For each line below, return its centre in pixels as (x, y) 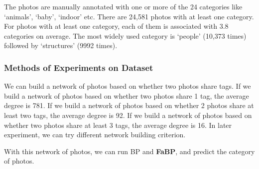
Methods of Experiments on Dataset (79, 67)
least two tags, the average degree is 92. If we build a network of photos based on (128, 115)
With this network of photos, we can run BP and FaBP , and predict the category (129, 151)
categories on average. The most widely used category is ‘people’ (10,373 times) (125, 35)
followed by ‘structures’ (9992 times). (61, 45)
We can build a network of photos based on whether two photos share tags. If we (128, 86)
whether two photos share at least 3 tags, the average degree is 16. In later (118, 125)
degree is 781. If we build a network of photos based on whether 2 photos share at (129, 105)
